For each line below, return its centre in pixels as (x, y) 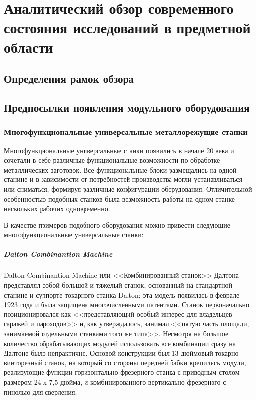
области (29, 47)
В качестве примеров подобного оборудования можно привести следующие (117, 225)
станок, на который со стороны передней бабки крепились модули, (145, 362)
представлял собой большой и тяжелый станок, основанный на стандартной (118, 285)
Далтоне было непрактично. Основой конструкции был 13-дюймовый (108, 353)
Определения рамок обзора (69, 78)
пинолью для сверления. (41, 391)
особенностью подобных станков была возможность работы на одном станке (120, 199)
